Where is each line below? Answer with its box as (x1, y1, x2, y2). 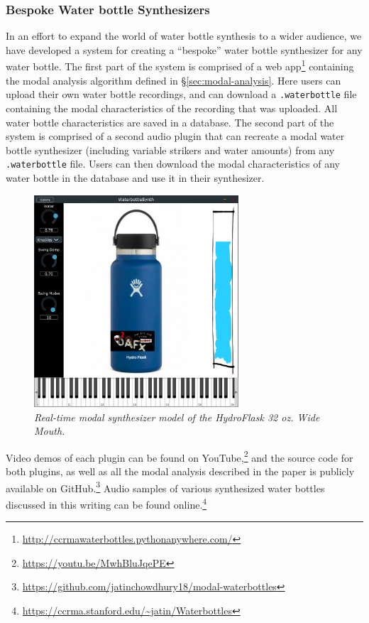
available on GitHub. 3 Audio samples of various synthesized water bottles (6, 478, 325, 495)
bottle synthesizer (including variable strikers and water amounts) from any (6, 142, 335, 157)
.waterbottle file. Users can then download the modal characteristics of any (6, 156, 340, 171)
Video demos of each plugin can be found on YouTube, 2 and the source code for (6, 448, 353, 465)
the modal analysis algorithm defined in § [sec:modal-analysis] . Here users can (6, 72, 341, 87)
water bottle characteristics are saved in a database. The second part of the (6, 114, 334, 129)
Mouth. (34, 423, 65, 438)
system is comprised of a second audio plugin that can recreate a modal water (6, 129, 345, 143)
